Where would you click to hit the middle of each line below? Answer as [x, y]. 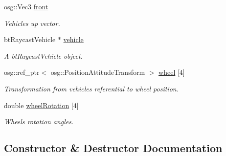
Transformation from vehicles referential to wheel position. [91, 88]
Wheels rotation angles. [39, 122]
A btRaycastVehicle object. [43, 56]
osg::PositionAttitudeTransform [98, 72]
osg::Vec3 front [26, 6]
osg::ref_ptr [22, 72]
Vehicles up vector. [32, 23]
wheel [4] [172, 72]
